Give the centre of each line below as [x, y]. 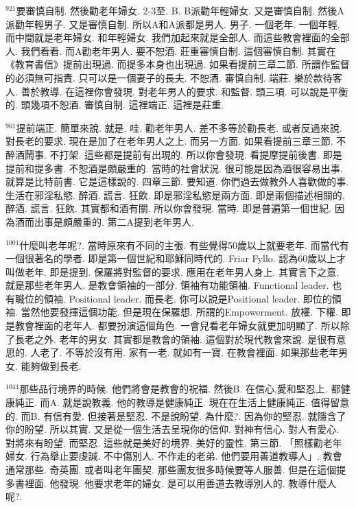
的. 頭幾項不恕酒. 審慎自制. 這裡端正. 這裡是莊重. [115, 105]
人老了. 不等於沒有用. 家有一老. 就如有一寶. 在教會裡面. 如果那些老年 [185, 352]
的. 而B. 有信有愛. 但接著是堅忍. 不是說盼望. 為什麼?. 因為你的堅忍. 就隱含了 [176, 415]
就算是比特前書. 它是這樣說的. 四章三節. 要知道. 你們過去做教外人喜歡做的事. [177, 181]
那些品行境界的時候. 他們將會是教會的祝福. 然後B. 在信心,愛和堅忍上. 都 [180, 389]
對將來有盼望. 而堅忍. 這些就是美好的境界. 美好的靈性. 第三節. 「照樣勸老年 [174, 442]
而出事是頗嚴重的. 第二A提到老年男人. [109, 221]
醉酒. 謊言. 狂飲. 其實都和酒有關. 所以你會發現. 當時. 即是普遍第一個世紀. [169, 208]
